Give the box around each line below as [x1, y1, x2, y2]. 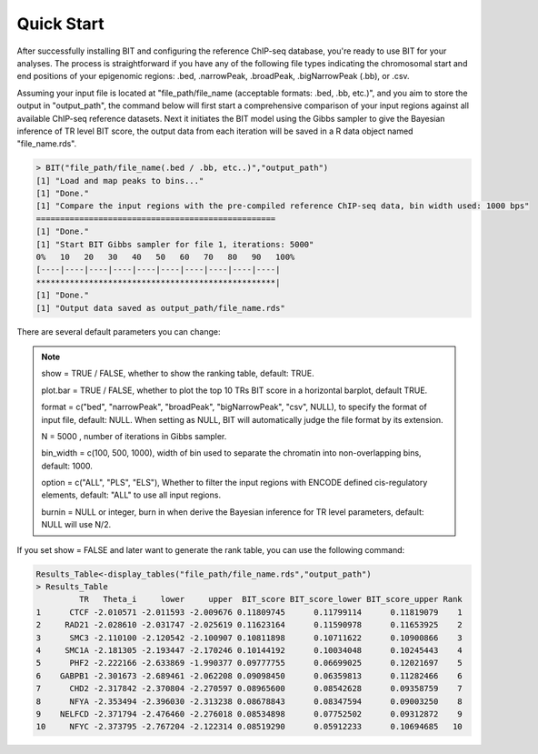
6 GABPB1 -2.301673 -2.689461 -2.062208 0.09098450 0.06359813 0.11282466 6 [35, 670, 463, 681]
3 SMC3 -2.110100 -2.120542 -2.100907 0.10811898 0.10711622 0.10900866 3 [35, 632, 463, 643]
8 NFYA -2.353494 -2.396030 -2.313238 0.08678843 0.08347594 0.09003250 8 [35, 696, 463, 707]
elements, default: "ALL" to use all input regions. [41, 489, 222, 500]
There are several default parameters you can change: [16, 326, 221, 337]
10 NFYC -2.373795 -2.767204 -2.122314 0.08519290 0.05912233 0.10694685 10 [35, 721, 463, 732]
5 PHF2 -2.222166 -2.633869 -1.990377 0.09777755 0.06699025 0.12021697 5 [35, 658, 463, 669]
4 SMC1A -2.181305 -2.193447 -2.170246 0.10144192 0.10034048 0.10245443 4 [35, 645, 463, 655]
